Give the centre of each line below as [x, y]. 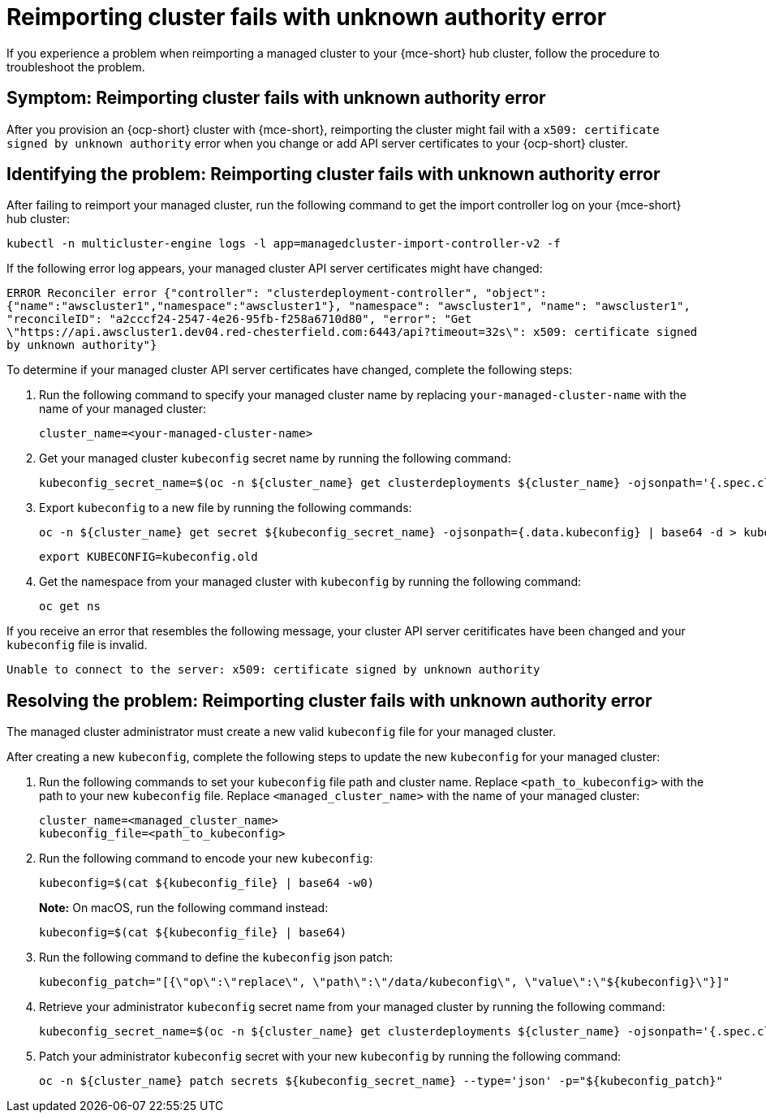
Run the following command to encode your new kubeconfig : [206, 859]
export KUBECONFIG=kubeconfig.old [148, 557]
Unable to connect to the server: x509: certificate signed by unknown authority [273, 670]
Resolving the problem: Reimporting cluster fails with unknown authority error [329, 700]
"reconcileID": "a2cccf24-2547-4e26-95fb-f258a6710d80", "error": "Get [239, 319]
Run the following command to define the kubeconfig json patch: [216, 958]
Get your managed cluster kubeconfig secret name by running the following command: [275, 458]
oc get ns [70, 607]
